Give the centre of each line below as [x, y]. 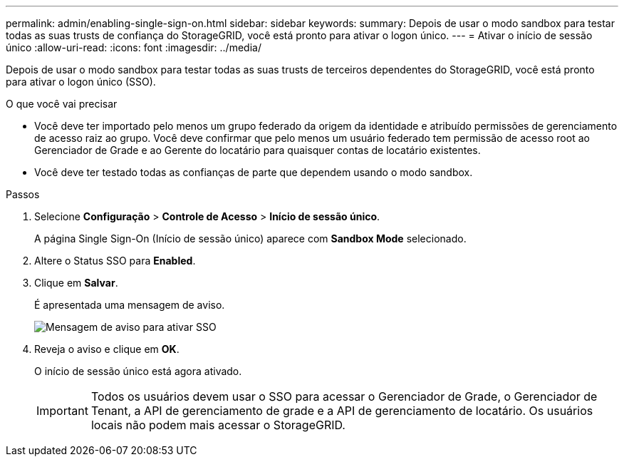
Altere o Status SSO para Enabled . [115, 261]
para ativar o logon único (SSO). [81, 82]
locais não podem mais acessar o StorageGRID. [218, 425]
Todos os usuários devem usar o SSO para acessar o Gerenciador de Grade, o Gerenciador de [344, 396]
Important [62, 411]
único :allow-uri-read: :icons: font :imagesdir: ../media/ [134, 47]
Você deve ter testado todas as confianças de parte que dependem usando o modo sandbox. [254, 172]
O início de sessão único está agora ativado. [138, 371]
